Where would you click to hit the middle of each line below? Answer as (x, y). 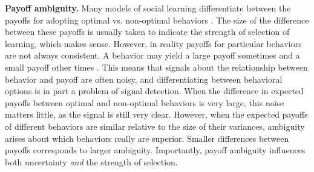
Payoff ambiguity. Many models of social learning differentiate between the (148, 8)
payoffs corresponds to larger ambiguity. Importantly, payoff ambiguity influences (155, 150)
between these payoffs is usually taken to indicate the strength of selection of (147, 32)
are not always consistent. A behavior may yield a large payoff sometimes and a (152, 55)
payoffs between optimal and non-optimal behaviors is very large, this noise (145, 102)
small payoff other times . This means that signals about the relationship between (156, 67)
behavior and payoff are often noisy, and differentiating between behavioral (144, 79)
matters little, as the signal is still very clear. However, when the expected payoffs (156, 114)
